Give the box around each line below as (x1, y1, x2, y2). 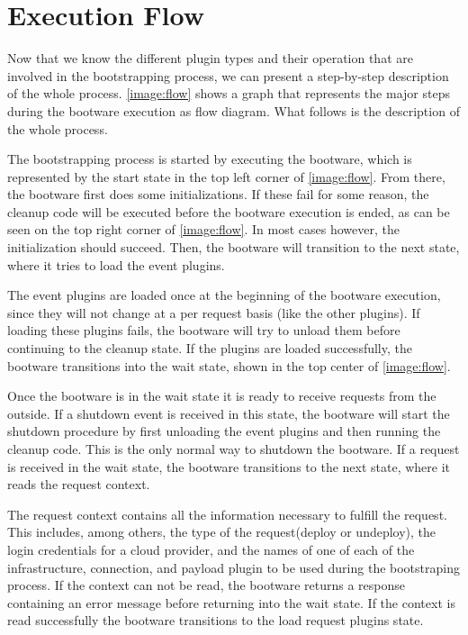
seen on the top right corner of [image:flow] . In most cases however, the (7, 220, 400, 239)
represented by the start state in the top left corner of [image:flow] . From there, (7, 167, 445, 186)
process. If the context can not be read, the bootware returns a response (7, 576, 405, 594)
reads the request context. (7, 475, 150, 494)
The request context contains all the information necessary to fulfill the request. (7, 504, 447, 523)
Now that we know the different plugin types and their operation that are (7, 49, 413, 68)
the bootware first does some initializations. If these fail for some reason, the (7, 185, 429, 204)
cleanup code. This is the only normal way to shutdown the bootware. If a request (7, 440, 460, 458)
